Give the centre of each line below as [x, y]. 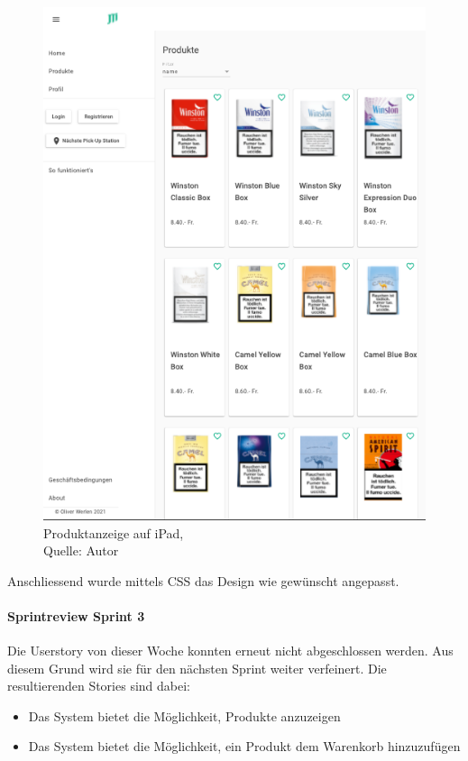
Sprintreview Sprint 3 [76, 615]
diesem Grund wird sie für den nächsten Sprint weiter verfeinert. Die [197, 668]
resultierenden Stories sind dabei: [99, 686]
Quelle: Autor [81, 550]
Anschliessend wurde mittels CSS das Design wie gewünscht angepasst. [203, 580]
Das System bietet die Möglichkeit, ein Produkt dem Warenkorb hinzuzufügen [244, 746]
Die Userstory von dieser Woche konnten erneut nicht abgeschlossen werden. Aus [230, 651]
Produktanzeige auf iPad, [114, 532]
